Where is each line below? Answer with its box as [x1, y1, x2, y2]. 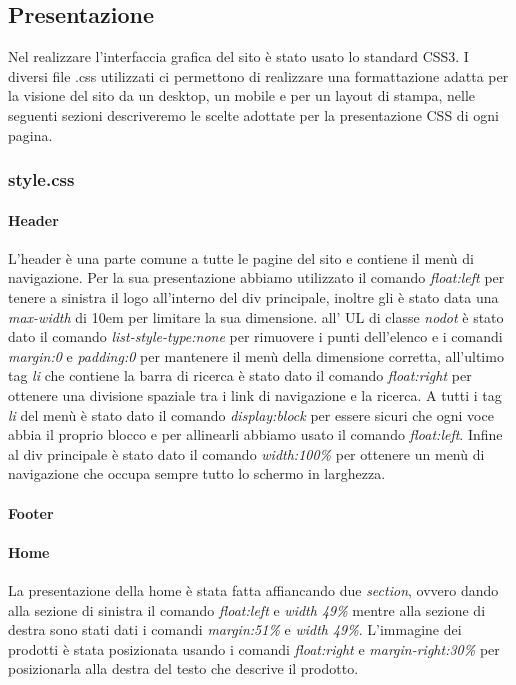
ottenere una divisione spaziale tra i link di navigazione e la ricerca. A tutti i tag [8, 384, 502, 405]
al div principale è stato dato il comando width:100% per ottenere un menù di [8, 443, 485, 464]
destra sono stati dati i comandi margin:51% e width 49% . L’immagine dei [8, 619, 462, 640]
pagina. [8, 124, 53, 145]
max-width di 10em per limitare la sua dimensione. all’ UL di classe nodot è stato [8, 306, 504, 327]
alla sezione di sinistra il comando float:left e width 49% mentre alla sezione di [8, 599, 486, 620]
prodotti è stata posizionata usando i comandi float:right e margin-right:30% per [8, 638, 500, 659]
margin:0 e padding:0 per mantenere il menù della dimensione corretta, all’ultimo [8, 345, 504, 366]
